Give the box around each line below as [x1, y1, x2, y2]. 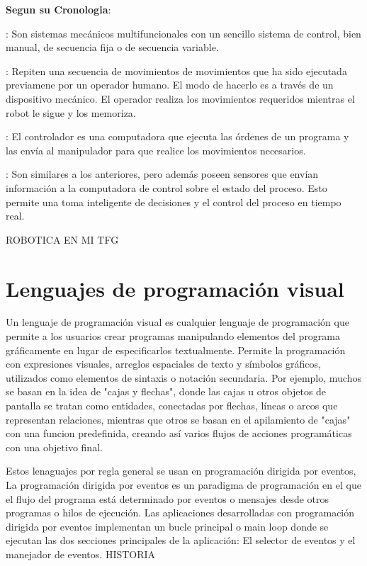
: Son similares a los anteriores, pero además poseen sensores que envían [6, 166, 319, 181]
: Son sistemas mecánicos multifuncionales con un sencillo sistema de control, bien [6, 26, 361, 40]
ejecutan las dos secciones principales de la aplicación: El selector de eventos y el [6, 533, 356, 548]
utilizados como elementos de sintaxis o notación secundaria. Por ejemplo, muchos [6, 370, 361, 385]
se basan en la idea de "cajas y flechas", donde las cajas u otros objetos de [6, 384, 327, 399]
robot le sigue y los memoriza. [6, 105, 136, 120]
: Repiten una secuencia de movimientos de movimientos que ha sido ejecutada [6, 63, 347, 78]
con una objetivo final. [6, 439, 103, 454]
